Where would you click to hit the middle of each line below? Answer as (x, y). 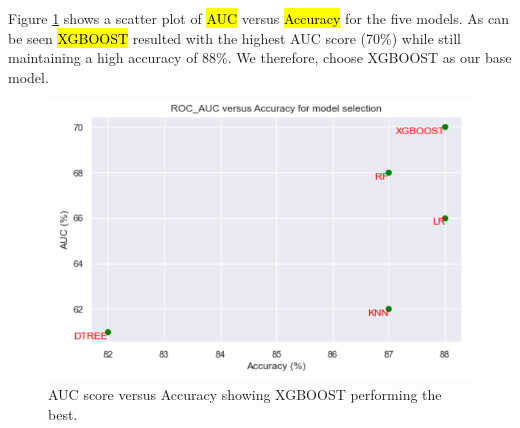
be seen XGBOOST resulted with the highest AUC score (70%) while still (234, 37)
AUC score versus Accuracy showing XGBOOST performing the (245, 394)
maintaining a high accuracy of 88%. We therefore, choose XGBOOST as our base (260, 57)
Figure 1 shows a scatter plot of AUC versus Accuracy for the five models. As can (258, 18)
